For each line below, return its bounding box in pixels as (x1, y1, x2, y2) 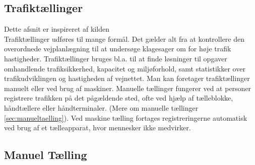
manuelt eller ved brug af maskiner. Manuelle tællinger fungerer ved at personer (4, 82, 251, 93)
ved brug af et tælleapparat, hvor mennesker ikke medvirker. (4, 122, 191, 133)
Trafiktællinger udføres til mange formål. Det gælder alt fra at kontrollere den (4, 33, 245, 44)
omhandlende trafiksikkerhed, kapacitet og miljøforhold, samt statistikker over (4, 63, 245, 73)
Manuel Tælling (4, 147, 87, 162)
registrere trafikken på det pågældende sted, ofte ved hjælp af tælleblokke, (4, 93, 233, 103)
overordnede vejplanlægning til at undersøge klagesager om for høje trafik (4, 43, 231, 54)
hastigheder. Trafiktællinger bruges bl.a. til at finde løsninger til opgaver (4, 53, 227, 63)
